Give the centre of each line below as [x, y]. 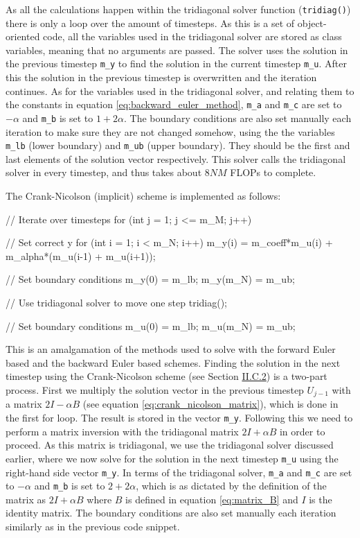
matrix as [26, 499]
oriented [23, 36]
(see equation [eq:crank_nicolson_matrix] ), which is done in [210, 404]
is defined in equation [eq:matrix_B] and [212, 499]
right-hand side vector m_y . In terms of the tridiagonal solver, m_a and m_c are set [179, 472]
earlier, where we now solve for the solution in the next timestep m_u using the [172, 458]
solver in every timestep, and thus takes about [104, 172]
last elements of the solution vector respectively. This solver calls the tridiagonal [176, 158]
